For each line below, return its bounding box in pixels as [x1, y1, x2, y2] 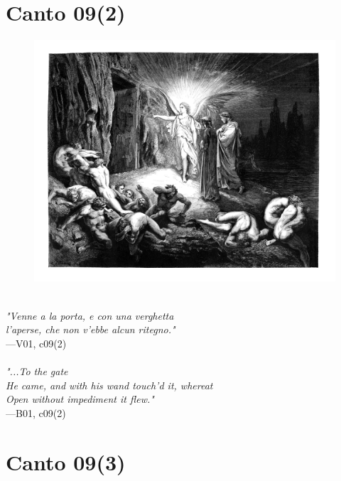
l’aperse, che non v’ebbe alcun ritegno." [6, 322, 175, 337]
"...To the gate [6, 364, 68, 379]
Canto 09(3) [6, 447, 126, 476]
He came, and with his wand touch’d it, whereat [6, 377, 213, 392]
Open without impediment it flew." [6, 391, 154, 406]
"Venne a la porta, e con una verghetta [6, 308, 174, 323]
